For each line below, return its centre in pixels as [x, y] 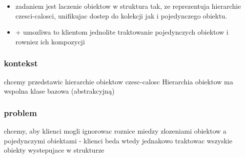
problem [20, 112]
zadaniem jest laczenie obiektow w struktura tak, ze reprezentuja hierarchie [128, 6]
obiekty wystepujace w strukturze [54, 150]
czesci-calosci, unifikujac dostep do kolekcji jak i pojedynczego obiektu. [121, 15]
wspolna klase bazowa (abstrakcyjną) [59, 91]
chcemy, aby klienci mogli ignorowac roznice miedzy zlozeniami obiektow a [115, 131]
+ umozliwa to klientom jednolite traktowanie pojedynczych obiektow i [122, 32]
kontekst [21, 63]
